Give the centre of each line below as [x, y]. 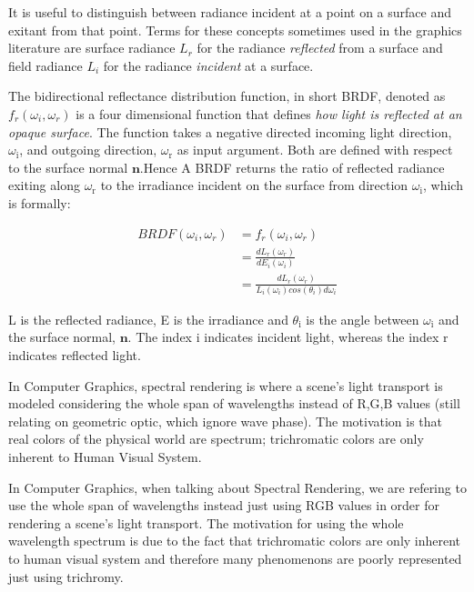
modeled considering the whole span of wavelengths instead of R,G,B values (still [234, 403]
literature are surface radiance [92, 48]
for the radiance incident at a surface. [208, 65]
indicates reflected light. [75, 355]
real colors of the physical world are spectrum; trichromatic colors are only [216, 439]
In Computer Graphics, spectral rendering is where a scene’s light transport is [226, 385]
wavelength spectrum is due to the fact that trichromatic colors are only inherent [235, 541]
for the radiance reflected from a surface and [320, 48]
